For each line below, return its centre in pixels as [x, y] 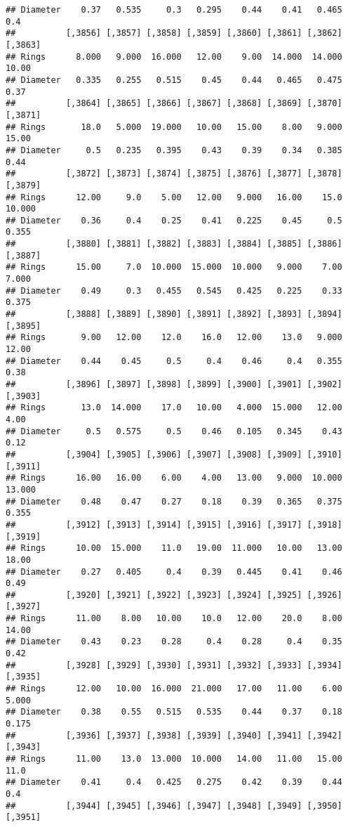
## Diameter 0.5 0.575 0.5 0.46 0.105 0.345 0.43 [174, 431]
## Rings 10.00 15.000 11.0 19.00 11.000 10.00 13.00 [174, 548]
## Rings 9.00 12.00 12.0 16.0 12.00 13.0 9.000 [174, 338]
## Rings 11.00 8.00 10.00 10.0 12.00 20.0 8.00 [174, 619]
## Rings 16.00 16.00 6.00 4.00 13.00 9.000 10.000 [174, 478]
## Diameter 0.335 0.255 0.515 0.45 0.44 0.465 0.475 [174, 80]
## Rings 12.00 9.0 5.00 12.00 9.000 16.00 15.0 [174, 197]
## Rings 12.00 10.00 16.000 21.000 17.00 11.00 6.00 [174, 689]
